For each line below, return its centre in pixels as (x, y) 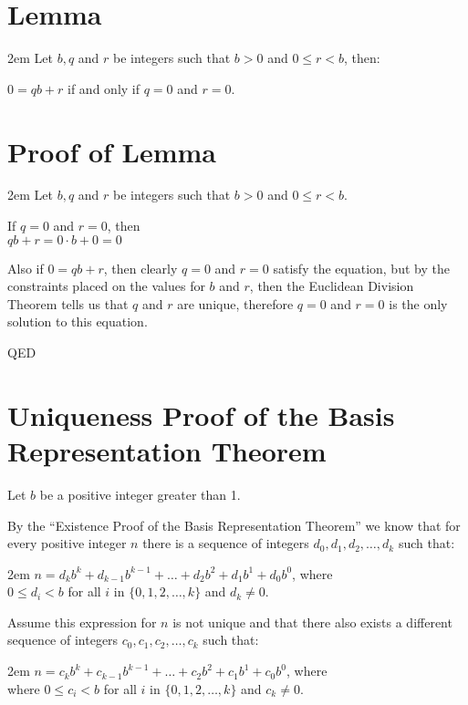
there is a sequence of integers (226, 543)
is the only (418, 303)
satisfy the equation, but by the (361, 268)
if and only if (104, 88)
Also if (26, 268)
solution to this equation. (78, 321)
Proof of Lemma (112, 151)
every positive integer (67, 543)
